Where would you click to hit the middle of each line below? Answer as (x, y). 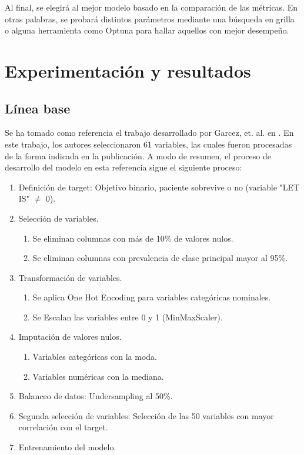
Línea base (38, 108)
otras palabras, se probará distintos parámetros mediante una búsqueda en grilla (150, 19)
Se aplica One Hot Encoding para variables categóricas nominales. (152, 297)
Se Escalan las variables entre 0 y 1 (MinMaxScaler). (128, 317)
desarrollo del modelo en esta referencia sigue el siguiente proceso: (123, 167)
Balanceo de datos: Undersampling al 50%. (96, 396)
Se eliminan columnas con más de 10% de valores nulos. (133, 238)
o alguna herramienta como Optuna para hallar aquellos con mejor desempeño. (147, 30)
